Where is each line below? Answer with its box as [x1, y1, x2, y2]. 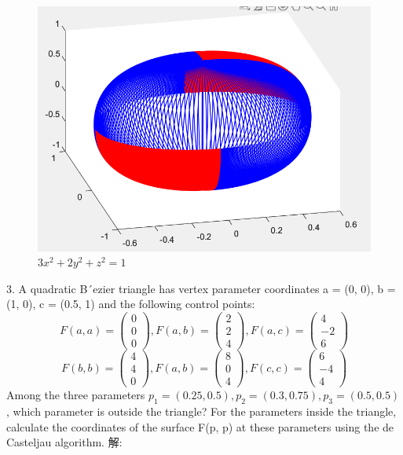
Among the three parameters [6, 387, 145, 403]
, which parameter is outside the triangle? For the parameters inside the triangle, [6, 403, 397, 420]
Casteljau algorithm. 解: [6, 434, 123, 450]
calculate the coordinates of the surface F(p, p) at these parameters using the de [6, 418, 394, 435]
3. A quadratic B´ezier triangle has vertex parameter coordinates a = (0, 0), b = [6, 280, 396, 296]
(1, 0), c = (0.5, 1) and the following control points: [6, 295, 255, 312]
